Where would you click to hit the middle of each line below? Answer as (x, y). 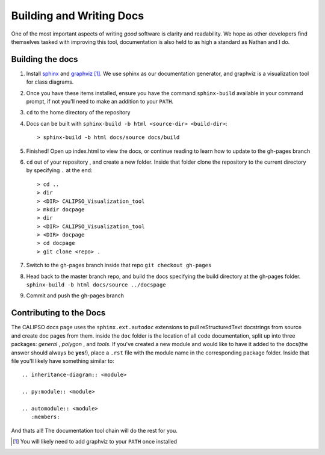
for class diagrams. (50, 82)
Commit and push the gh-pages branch (75, 296)
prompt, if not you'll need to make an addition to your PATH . (100, 102)
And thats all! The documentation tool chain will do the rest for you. (94, 430)
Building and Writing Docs (78, 16)
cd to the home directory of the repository (78, 113)
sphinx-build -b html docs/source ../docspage (96, 285)
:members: (45, 417)
